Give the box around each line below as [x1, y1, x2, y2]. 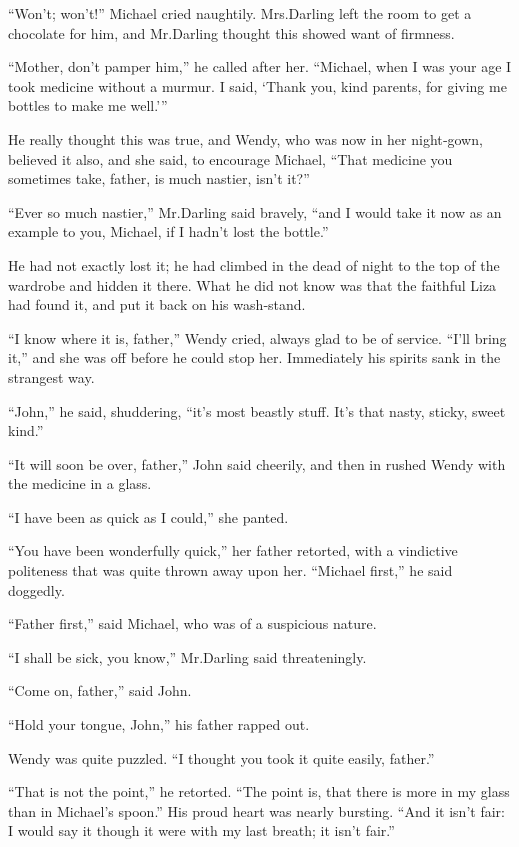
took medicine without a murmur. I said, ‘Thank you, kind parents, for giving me [8, 75, 507, 96]
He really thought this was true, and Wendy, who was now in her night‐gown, [8, 128, 483, 149]
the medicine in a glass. [8, 473, 152, 494]
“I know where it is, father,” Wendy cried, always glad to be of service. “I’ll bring [8, 327, 507, 348]
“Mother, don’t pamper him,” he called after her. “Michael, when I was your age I [8, 56, 512, 77]
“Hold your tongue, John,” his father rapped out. [8, 714, 310, 735]
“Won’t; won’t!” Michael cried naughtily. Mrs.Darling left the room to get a [8, 3, 472, 23]
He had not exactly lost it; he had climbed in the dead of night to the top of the [8, 254, 500, 275]
